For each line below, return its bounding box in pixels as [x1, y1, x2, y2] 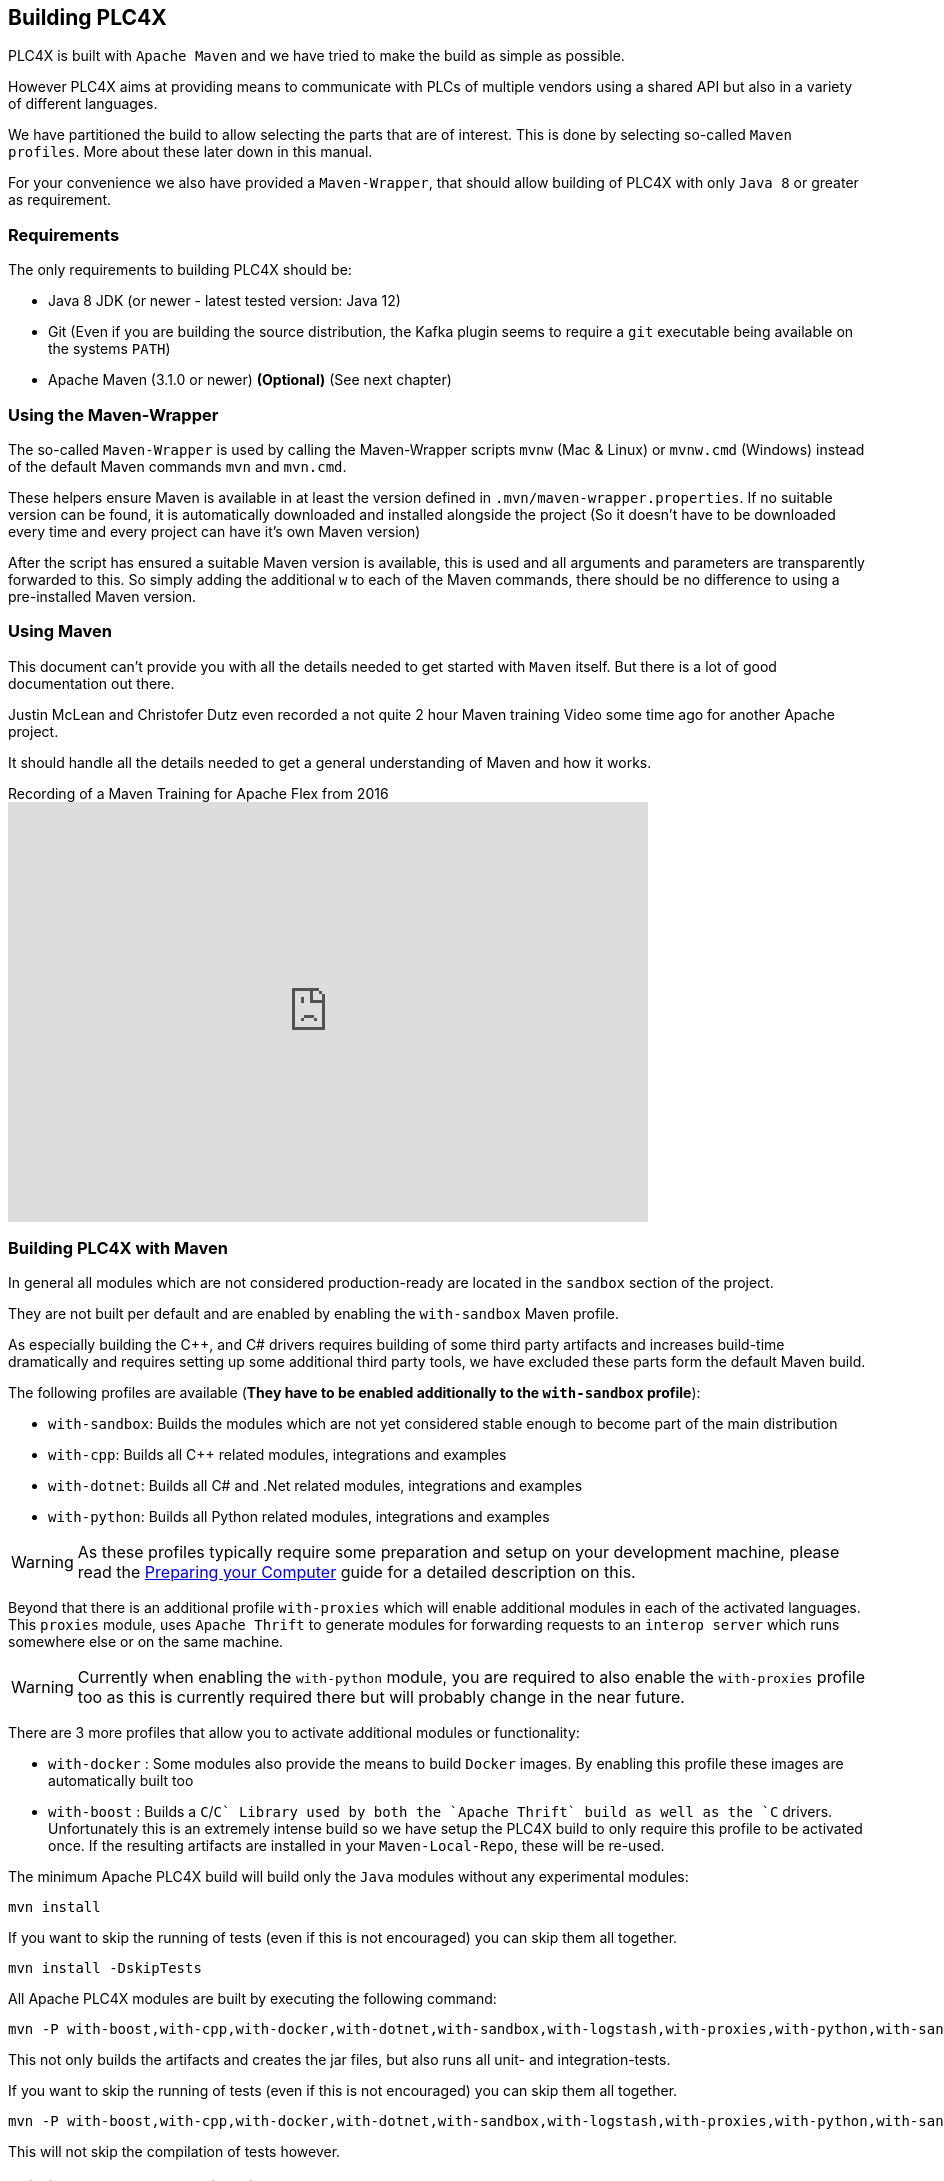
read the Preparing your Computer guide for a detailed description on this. [77, 1562, 636, 1583]
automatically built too [48, 1772, 194, 1790]
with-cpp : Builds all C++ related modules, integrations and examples [48, 1446, 507, 1464]
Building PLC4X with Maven [8, 1238, 228, 1259]
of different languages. [8, 95, 158, 113]
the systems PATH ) [48, 340, 171, 358]
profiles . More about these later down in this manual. [8, 143, 373, 161]
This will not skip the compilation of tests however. [8, 2143, 341, 2161]
